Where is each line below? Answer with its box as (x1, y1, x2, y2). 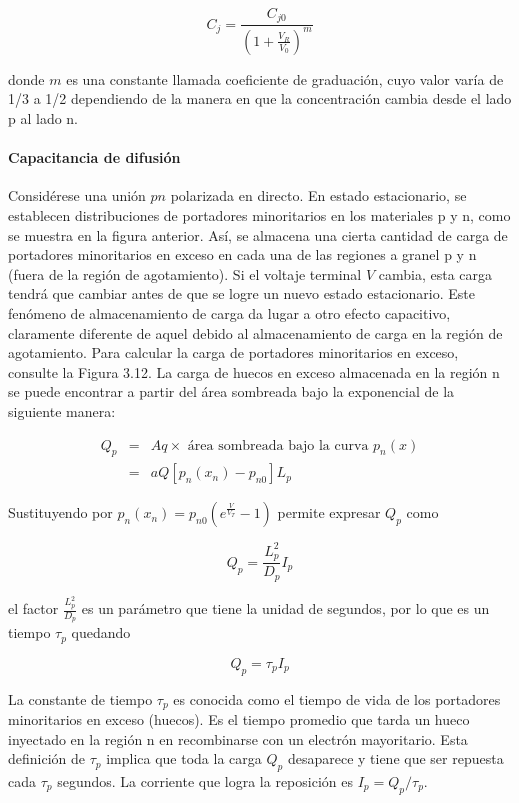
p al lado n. (8, 108, 79, 129)
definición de (8, 748, 86, 769)
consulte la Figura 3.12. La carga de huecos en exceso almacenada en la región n (8, 361, 500, 382)
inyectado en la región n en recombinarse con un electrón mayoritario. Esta (8, 728, 468, 749)
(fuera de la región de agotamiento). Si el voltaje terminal (8, 263, 362, 284)
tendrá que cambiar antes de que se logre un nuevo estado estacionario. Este (8, 283, 475, 304)
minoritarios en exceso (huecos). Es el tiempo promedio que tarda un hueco (8, 709, 470, 730)
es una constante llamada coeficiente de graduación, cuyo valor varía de (66, 68, 504, 89)
